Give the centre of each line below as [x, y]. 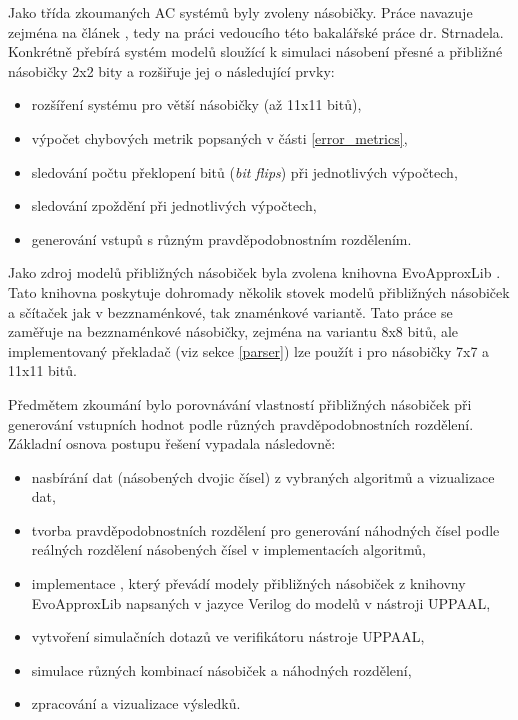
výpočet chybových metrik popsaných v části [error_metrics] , [219, 137]
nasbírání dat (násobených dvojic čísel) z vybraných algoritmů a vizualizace [263, 476]
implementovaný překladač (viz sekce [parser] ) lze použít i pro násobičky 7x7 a [249, 350]
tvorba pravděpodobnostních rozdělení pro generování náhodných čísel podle [265, 529]
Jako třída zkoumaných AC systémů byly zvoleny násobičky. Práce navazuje [240, 12]
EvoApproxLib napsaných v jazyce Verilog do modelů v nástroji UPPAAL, [261, 602]
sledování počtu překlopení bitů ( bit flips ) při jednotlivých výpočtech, [244, 171]
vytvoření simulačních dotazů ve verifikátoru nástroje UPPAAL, [228, 636]
